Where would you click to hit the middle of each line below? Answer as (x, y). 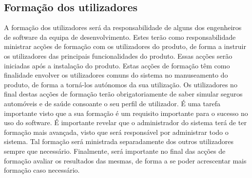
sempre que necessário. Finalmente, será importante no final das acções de (115, 151)
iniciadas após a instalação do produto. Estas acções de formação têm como (117, 65)
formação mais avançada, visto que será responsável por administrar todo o (116, 132)
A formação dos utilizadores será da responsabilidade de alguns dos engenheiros (123, 27)
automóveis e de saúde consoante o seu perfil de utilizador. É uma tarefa (112, 103)
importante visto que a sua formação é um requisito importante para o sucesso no (126, 113)
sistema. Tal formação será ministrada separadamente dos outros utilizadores (119, 141)
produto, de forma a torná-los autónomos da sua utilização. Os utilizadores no (121, 84)
